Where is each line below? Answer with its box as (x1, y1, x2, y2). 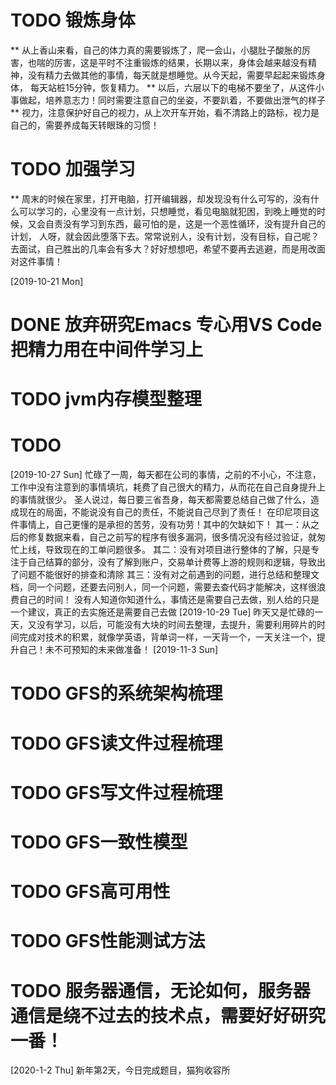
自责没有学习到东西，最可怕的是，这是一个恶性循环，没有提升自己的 (44, 217, 326, 230)
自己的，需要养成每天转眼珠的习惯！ (10, 119, 160, 131)
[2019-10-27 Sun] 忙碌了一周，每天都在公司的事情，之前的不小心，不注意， (10, 469, 322, 481)
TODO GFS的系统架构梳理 (10, 682, 223, 705)
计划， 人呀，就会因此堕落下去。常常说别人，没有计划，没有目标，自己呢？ (10, 230, 320, 242)
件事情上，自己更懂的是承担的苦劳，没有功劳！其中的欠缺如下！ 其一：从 (10, 519, 311, 531)
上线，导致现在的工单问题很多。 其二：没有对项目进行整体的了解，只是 (18, 544, 311, 556)
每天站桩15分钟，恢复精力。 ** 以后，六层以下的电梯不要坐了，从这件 (29, 81, 316, 93)
